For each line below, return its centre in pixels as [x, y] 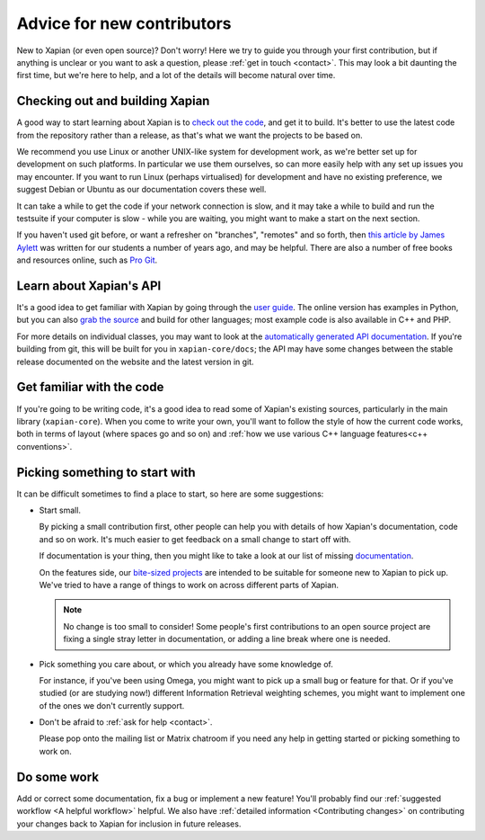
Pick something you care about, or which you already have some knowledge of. [186, 664]
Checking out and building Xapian [113, 101]
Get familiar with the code [90, 387]
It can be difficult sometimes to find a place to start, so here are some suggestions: [170, 494]
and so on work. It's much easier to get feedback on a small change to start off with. [195, 539]
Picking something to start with [106, 472]
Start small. [60, 510]
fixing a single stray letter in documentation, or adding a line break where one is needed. [227, 639]
